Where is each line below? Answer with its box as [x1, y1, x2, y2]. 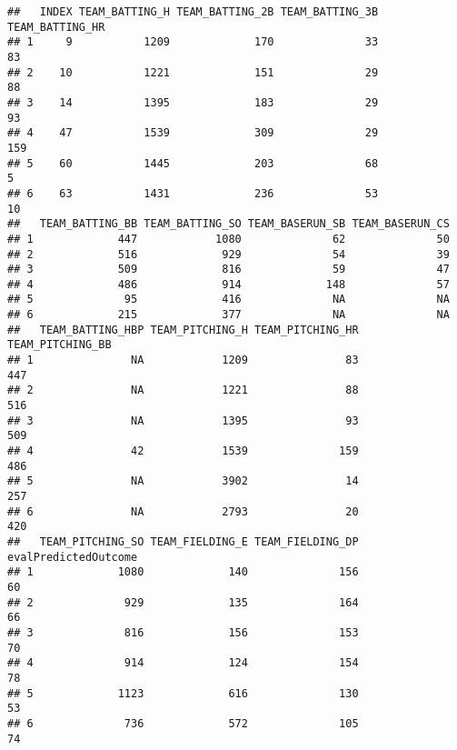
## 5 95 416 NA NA [7, 293, 450, 306]
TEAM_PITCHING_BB [7, 338, 112, 352]
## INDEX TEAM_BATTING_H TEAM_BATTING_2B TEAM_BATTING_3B [7, 5, 379, 18]
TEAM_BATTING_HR [7, 20, 105, 34]
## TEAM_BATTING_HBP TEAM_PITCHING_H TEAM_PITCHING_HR [7, 323, 359, 336]
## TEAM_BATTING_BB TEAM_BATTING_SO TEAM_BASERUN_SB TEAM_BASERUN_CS [7, 217, 450, 231]
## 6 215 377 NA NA [7, 308, 450, 322]
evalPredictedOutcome [7, 550, 138, 564]
